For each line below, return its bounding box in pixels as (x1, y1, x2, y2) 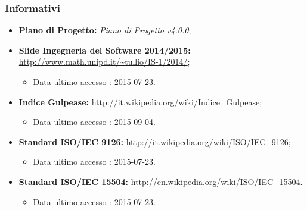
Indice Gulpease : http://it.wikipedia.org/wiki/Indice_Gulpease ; (18, 95, 262, 108)
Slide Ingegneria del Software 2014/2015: (18, 43, 191, 56)
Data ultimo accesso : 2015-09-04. (33, 115, 156, 128)
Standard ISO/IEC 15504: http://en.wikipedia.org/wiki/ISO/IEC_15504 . (18, 175, 303, 187)
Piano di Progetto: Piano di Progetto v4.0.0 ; (18, 24, 191, 36)
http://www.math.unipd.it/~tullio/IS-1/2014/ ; (18, 55, 190, 68)
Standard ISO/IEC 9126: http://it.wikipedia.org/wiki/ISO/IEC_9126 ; (18, 135, 291, 148)
